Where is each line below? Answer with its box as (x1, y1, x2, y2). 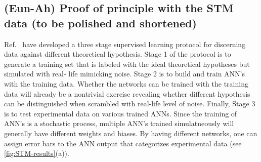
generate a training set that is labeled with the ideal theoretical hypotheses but (4, 58, 250, 69)
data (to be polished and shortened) (4, 15, 197, 30)
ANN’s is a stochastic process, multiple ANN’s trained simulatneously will (4, 118, 234, 129)
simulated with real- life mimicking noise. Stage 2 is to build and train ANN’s (4, 68, 245, 79)
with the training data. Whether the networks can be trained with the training (4, 78, 248, 89)
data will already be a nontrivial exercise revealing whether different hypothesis (4, 88, 250, 99)
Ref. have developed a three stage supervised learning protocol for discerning (4, 38, 246, 49)
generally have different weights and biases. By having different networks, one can (4, 128, 257, 138)
